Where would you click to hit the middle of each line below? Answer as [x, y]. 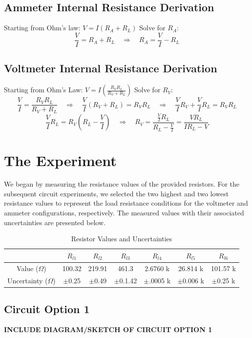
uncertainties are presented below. [55, 222]
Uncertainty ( [28, 280]
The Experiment [60, 160]
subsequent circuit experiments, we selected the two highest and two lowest [116, 193]
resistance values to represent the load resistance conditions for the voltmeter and [126, 203]
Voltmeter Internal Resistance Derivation [111, 68]
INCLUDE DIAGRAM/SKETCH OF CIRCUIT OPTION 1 [108, 329]
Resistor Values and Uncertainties [122, 239]
